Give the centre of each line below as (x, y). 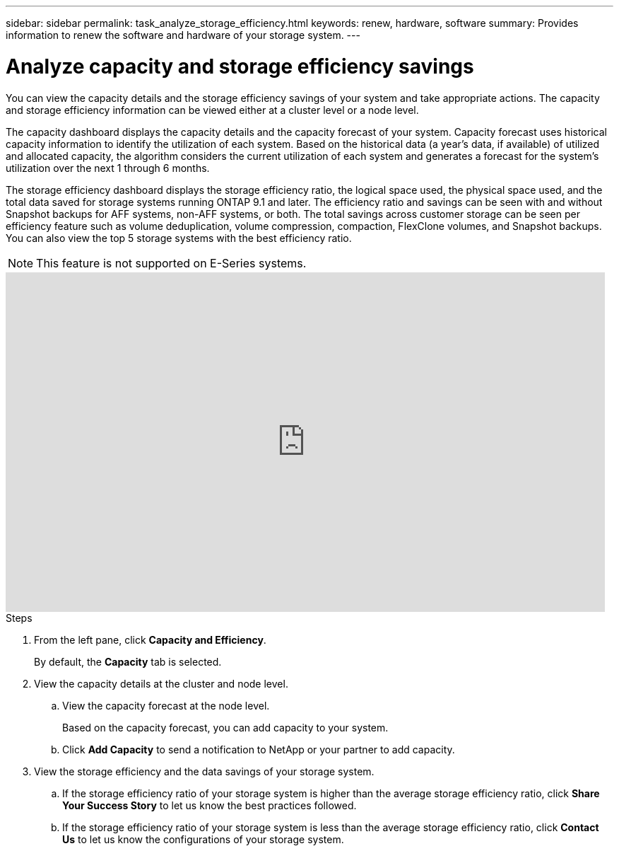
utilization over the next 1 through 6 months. (108, 168)
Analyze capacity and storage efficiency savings (240, 66)
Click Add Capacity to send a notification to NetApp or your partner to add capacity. (259, 749)
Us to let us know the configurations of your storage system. (203, 839)
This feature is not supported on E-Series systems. (171, 263)
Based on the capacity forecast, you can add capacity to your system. (225, 727)
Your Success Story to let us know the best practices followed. (210, 805)
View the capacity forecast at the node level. (166, 705)
